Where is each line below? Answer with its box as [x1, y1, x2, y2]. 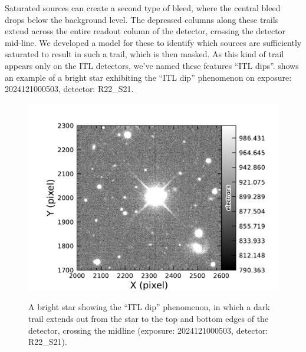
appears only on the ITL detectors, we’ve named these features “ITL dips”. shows [5, 59, 299, 71]
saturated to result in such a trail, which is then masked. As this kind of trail [5, 48, 284, 60]
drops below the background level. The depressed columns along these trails [5, 13, 279, 25]
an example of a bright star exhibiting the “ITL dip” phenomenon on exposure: [5, 71, 292, 83]
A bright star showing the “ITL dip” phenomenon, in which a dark [28, 301, 270, 313]
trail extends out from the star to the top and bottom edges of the [28, 312, 269, 324]
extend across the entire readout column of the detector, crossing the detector [5, 25, 286, 37]
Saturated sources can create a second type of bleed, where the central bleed [5, 2, 281, 14]
